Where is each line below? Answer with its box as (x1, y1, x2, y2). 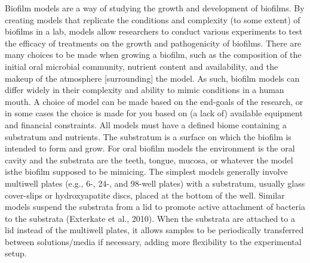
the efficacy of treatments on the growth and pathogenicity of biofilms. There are (5, 36, 302, 49)
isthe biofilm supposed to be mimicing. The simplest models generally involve (5, 165, 288, 178)
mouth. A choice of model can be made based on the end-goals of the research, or (5, 95, 303, 107)
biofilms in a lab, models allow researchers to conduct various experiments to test (5, 25, 303, 38)
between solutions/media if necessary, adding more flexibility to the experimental (5, 235, 302, 247)
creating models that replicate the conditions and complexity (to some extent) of (5, 13, 300, 26)
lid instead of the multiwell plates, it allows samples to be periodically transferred (5, 224, 304, 236)
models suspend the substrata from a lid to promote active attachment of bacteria (5, 200, 305, 213)
